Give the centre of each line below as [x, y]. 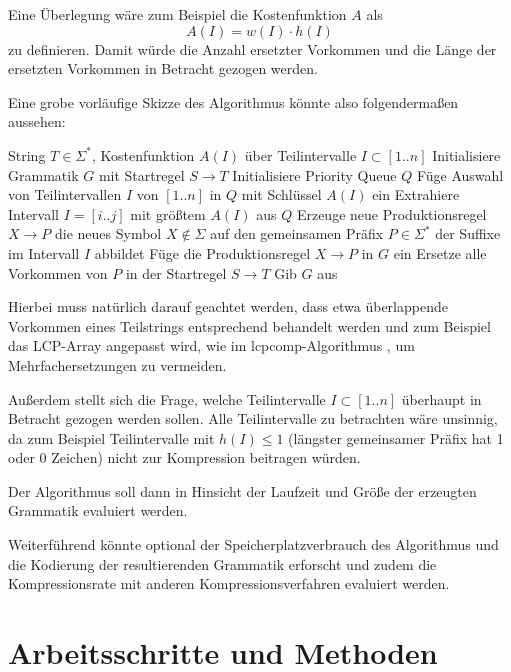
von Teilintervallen [65, 194]
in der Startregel [176, 272]
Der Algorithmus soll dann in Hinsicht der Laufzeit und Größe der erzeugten [242, 490]
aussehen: [37, 121]
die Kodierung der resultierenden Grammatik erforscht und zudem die [222, 563]
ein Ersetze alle [440, 252]
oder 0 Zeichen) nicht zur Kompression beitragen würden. [184, 457]
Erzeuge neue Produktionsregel [391, 213]
